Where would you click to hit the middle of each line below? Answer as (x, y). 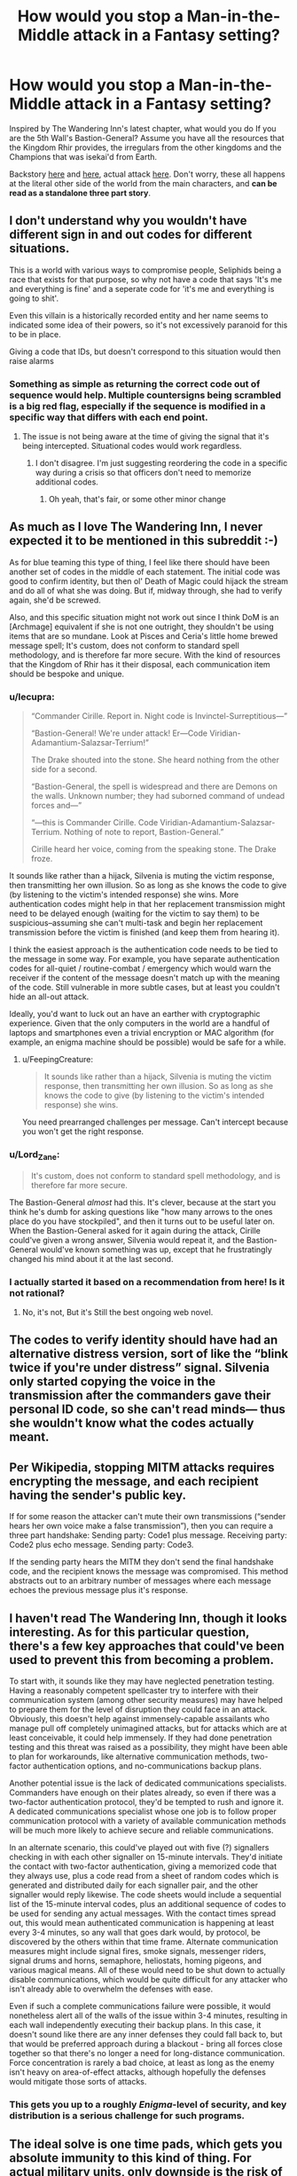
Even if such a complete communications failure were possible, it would (140, 2006)
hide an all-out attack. (49, 997)
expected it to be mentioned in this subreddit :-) (144, 541)
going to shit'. (34, 298)
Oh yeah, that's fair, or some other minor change (137, 500)
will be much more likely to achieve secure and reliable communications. (141, 1831)
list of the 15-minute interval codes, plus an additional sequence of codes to (148, 1904)
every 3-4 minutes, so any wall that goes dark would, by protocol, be (135, 1933)
